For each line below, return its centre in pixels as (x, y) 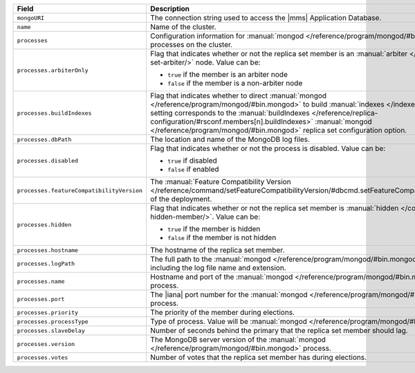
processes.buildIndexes (54, 113)
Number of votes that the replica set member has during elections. (258, 357)
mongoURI (31, 18)
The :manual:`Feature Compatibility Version (220, 182)
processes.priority (48, 312)
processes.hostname (48, 250)
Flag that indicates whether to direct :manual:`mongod (238, 95)
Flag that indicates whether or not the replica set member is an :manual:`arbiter (279, 54)
